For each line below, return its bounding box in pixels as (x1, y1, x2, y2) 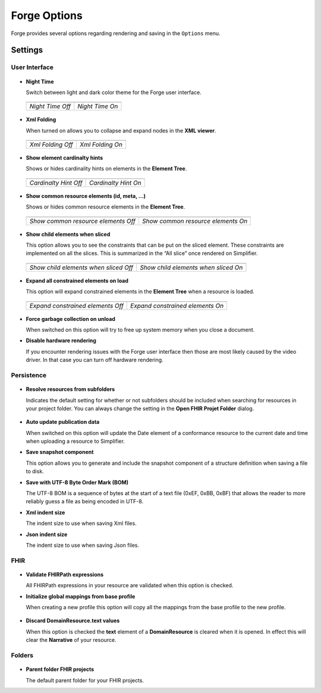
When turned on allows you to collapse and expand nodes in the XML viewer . (26, 127, 216, 134)
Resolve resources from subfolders (26, 386, 115, 393)
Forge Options (11, 9, 83, 22)
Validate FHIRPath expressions (26, 571, 104, 578)
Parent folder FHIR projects (26, 666, 95, 673)
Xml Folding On (79, 140, 123, 149)
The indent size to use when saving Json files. (26, 541, 140, 549)
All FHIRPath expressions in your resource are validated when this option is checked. (26, 582, 234, 589)
